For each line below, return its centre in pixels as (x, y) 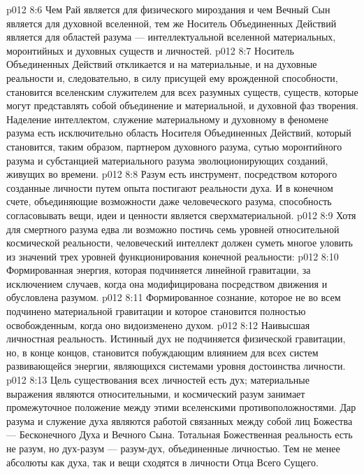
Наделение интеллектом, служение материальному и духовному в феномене (168, 119)
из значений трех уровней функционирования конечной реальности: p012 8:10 (173, 256)
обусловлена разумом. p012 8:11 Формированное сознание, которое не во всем (174, 297)
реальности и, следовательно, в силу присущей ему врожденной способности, (172, 77)
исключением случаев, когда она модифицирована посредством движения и (167, 283)
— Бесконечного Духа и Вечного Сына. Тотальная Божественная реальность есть (180, 434)
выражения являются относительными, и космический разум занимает (156, 393)
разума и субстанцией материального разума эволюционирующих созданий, (167, 160)
